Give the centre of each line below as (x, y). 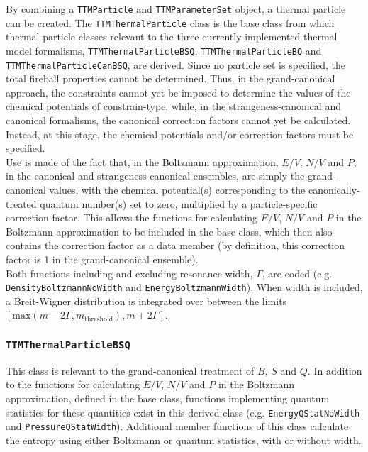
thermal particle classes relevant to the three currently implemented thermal (172, 37)
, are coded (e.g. (297, 273)
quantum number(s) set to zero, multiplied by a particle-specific (179, 203)
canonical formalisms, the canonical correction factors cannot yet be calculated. (178, 120)
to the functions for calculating (73, 384)
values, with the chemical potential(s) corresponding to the (177, 189)
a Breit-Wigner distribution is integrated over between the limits (146, 301)
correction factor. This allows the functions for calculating (132, 217)
